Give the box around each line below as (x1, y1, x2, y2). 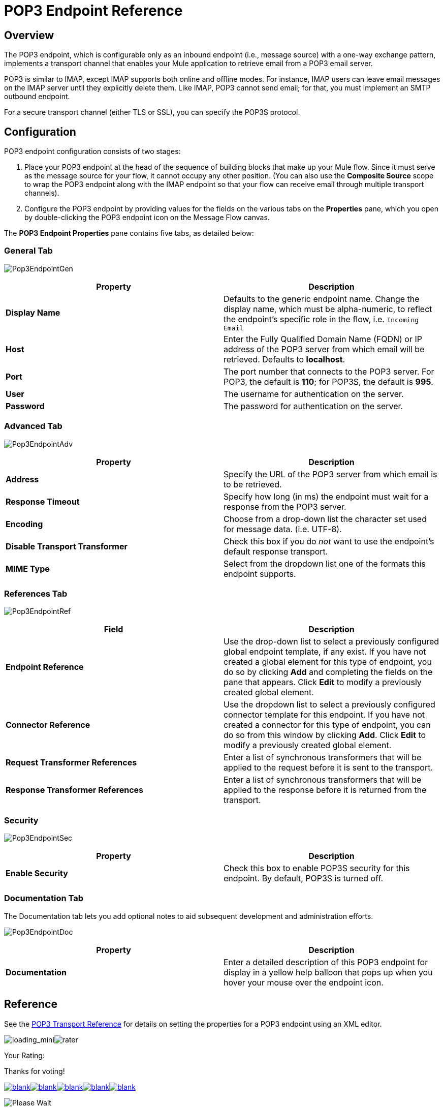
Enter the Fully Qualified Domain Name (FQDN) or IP (224, 333, 422, 344)
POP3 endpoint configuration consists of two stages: (4, 147, 181, 156)
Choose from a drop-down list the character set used (224, 513, 427, 524)
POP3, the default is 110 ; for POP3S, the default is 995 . (224, 376, 433, 387)
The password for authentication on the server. (224, 401, 403, 411)
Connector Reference (6, 720, 90, 730)
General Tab (4, 245, 53, 256)
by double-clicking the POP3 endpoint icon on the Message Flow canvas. (24, 213, 270, 222)
